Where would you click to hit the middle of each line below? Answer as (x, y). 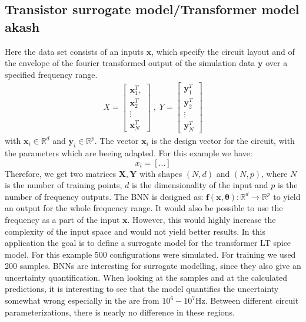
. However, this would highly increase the (202, 219)
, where (274, 173)
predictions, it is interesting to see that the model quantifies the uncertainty (142, 289)
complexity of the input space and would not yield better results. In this (135, 231)
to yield (287, 196)
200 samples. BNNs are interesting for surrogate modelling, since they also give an (153, 266)
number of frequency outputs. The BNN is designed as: (104, 196)
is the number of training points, (64, 185)
